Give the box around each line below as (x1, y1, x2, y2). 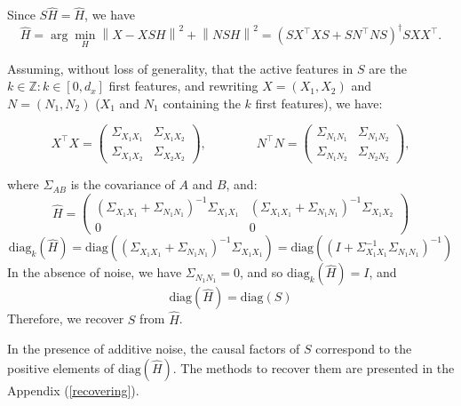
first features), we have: (255, 93, 383, 112)
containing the (163, 93, 241, 112)
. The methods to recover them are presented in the (172, 358, 455, 377)
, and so (239, 263, 283, 282)
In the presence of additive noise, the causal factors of (7, 339, 300, 358)
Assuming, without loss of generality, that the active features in (7, 59, 354, 77)
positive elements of (7, 358, 115, 377)
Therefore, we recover (7, 309, 124, 328)
